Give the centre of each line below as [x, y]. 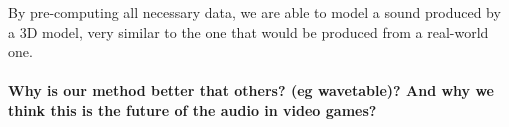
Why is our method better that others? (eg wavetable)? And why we [251, 90]
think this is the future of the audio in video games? [192, 109]
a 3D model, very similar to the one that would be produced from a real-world [248, 31]
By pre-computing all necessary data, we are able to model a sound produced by [254, 12]
